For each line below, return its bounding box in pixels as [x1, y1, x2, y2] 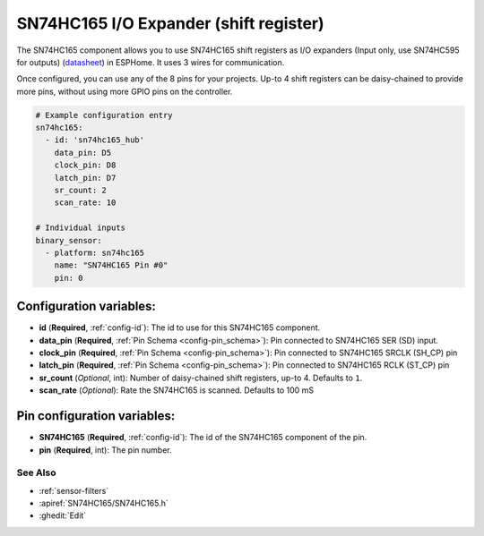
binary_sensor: [35, 235, 102, 245]
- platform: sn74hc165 [45, 248, 145, 258]
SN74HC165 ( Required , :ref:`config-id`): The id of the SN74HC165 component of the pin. [39, 432, 367, 443]
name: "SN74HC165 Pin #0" [54, 260, 169, 270]
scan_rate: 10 [54, 198, 117, 208]
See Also [16, 466, 56, 479]
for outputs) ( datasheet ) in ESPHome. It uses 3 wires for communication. [16, 56, 285, 67]
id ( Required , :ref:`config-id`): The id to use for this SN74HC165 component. [39, 322, 321, 333]
